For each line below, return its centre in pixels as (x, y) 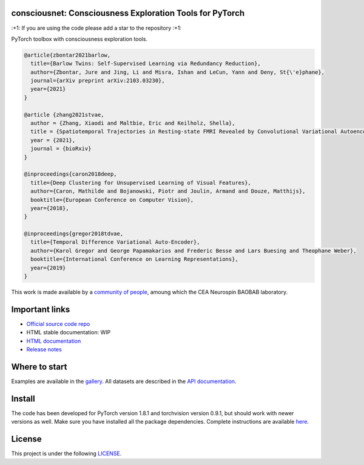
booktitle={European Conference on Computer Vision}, (112, 200)
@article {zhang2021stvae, (64, 115)
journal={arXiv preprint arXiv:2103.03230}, (98, 81)
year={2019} (48, 268)
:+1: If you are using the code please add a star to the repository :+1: (96, 28)
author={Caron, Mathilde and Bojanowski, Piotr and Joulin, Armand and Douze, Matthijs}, (168, 191)
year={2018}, (50, 208)
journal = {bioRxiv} (61, 149)
